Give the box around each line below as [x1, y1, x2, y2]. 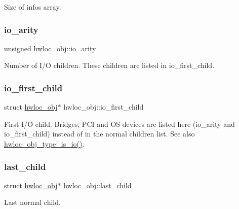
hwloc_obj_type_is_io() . [4, 138, 85, 149]
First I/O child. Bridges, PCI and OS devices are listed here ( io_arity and [4, 118, 235, 129]
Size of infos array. [4, 2, 61, 12]
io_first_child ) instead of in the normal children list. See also [4, 128, 195, 139]
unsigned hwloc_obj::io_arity [4, 43, 96, 53]
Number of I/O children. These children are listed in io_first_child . [4, 60, 215, 71]
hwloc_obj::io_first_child [63, 101, 144, 112]
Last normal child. [4, 197, 61, 207]
